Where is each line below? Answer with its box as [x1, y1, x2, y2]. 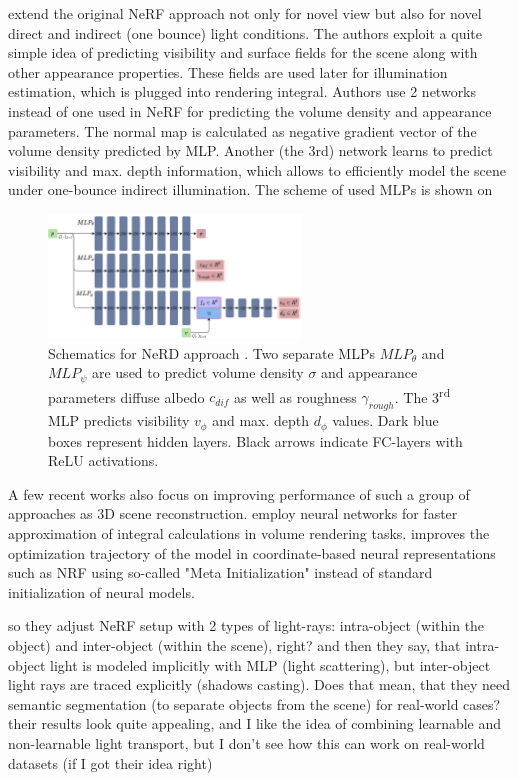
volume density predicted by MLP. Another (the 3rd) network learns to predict [8, 140, 493, 161]
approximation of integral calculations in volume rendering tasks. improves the [8, 523, 490, 544]
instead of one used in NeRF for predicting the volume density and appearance [8, 100, 492, 121]
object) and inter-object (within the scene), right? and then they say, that [8, 635, 461, 656]
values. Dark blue [332, 410, 439, 431]
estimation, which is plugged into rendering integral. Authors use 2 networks [8, 81, 477, 102]
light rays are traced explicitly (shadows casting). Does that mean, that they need [8, 674, 510, 695]
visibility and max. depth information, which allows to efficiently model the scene [8, 159, 507, 180]
